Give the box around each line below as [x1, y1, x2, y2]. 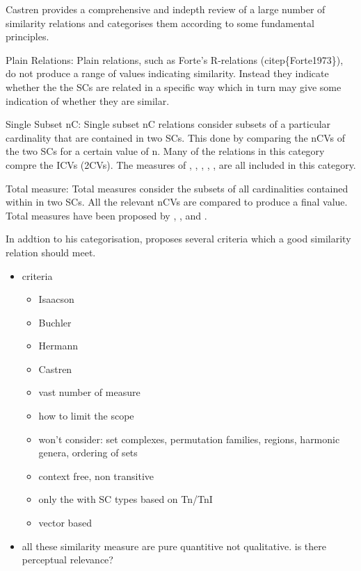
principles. [6, 29, 49, 44]
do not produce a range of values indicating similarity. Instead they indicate [6, 66, 329, 81]
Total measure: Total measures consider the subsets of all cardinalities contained [6, 181, 348, 195]
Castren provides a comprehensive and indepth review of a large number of [6, 2, 326, 16]
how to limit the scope [38, 408, 134, 423]
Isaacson [38, 292, 74, 306]
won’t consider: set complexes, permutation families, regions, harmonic [38, 431, 340, 446]
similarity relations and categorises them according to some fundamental [6, 15, 314, 30]
